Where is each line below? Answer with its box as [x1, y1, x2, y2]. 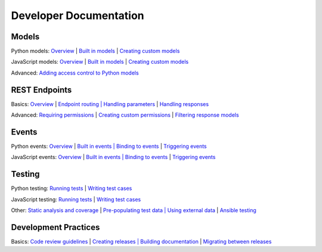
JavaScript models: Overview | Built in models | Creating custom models [11, 58, 189, 66]
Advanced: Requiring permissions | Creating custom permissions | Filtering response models [11, 111, 239, 119]
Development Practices [11, 222, 100, 232]
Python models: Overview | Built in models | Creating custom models [11, 48, 180, 55]
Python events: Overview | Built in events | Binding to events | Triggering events [11, 143, 207, 150]
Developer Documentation [11, 9, 144, 22]
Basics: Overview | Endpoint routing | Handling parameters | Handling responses [11, 100, 209, 107]
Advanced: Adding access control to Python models [11, 69, 140, 76]
